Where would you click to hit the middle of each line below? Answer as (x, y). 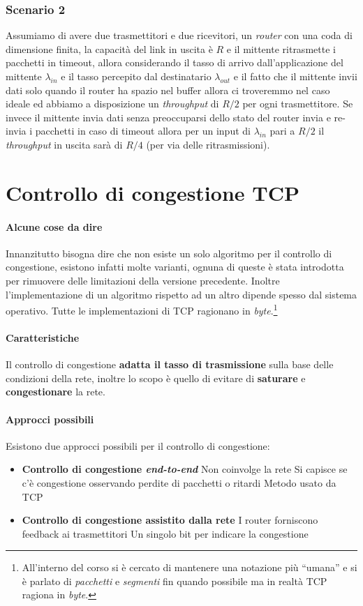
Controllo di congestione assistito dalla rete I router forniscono (170, 520)
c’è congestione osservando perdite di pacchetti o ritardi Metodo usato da (179, 482)
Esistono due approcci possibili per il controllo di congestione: (138, 445)
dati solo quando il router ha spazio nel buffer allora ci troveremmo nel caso (168, 90)
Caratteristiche (43, 337)
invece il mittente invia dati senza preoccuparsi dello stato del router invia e (168, 117)
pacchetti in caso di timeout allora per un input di (143, 131)
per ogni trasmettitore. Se (298, 104)
